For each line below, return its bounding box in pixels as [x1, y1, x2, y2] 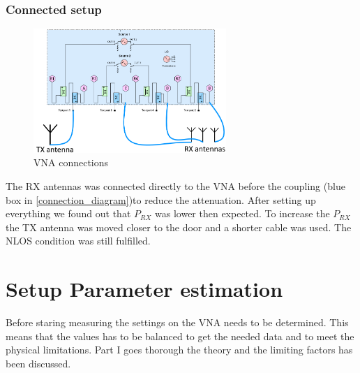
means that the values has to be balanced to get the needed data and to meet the [6, 328, 354, 343]
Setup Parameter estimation [6, 275, 283, 303]
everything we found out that [6, 206, 131, 221]
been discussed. [6, 356, 71, 370]
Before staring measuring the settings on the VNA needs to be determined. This [6, 315, 349, 330]
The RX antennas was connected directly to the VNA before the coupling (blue [6, 179, 345, 193]
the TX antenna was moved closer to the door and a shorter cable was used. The [6, 219, 352, 234]
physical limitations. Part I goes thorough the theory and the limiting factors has [6, 342, 353, 357]
